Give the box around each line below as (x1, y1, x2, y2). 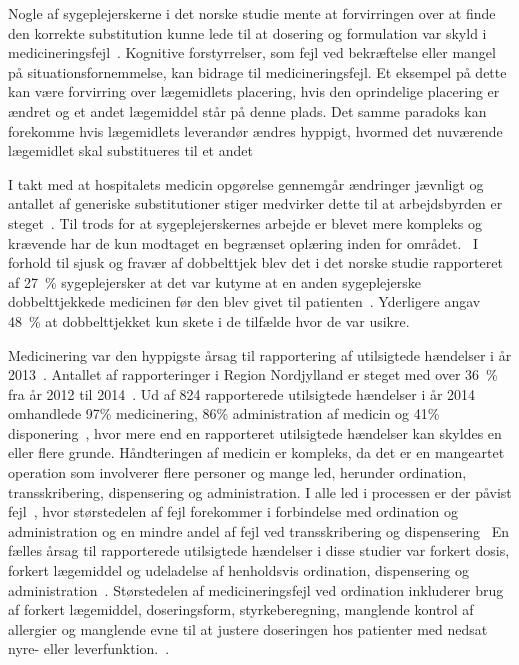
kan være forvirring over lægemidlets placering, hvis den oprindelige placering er (8, 81, 500, 102)
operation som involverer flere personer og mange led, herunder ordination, (8, 462, 467, 483)
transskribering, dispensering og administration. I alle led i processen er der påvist (8, 481, 512, 502)
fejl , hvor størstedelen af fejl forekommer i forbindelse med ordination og (8, 501, 459, 522)
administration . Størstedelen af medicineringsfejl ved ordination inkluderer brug (8, 579, 504, 600)
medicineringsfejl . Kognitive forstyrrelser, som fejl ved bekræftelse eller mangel (8, 42, 496, 63)
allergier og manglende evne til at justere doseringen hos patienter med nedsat (8, 618, 488, 639)
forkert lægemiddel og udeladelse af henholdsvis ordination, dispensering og (8, 560, 470, 581)
